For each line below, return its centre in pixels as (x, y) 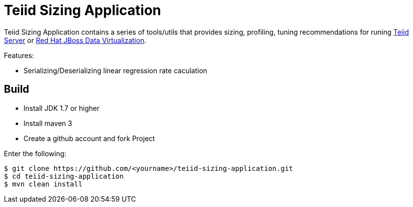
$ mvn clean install (43, 184)
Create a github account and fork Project (89, 138)
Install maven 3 (48, 123)
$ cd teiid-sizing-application (64, 176)
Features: (19, 55)
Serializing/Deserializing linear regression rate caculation (115, 70)
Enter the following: (35, 153)
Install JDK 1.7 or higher (62, 108)
